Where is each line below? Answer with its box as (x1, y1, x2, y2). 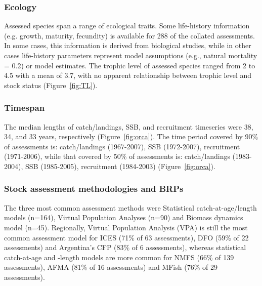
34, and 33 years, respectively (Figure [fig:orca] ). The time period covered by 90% (4, 131, 258, 142)
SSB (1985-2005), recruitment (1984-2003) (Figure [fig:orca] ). (25, 160, 215, 171)
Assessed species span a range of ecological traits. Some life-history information (4, 20, 250, 31)
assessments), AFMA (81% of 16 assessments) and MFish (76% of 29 (4, 262, 217, 272)
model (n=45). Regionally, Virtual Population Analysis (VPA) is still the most (4, 222, 248, 232)
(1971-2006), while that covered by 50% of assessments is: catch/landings (4, 151, 230, 161)
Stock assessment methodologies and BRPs (4, 182, 184, 195)
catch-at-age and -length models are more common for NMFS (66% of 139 (4, 252, 234, 262)
